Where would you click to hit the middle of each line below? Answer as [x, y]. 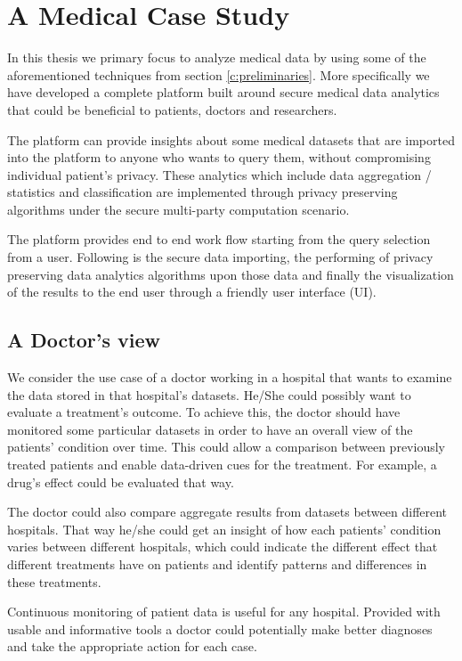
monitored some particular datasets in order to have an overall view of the [210, 429]
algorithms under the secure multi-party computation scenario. [178, 209]
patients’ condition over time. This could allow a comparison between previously [226, 447]
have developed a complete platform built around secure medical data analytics [223, 92]
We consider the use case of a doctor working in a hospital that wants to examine [230, 377]
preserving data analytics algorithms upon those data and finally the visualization [231, 274]
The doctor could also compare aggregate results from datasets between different [227, 512]
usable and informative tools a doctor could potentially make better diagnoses [220, 628]
